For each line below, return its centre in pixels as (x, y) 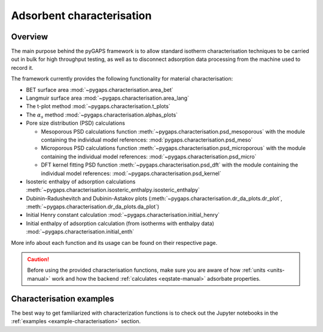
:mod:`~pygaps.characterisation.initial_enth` (80, 232)
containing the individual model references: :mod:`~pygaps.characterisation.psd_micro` (149, 156)
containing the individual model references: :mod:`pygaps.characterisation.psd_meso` (147, 140)
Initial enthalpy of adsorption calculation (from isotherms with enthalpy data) (120, 223)
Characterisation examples (63, 299)
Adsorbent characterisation (81, 16)
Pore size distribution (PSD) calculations (76, 123)
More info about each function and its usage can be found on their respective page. (114, 242)
